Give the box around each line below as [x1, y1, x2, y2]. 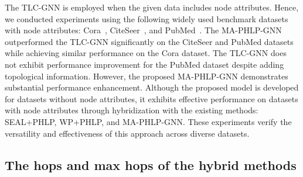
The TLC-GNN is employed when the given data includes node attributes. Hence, [5, 1, 299, 13]
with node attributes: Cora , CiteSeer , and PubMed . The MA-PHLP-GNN [5, 24, 282, 36]
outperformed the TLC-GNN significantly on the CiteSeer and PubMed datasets [5, 35, 294, 47]
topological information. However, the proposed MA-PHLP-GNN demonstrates [5, 70, 288, 82]
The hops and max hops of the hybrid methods [5, 155, 297, 173]
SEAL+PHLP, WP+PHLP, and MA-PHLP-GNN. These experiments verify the [5, 115, 292, 127]
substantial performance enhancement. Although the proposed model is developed [5, 81, 299, 93]
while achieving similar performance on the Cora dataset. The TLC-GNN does [5, 47, 287, 59]
